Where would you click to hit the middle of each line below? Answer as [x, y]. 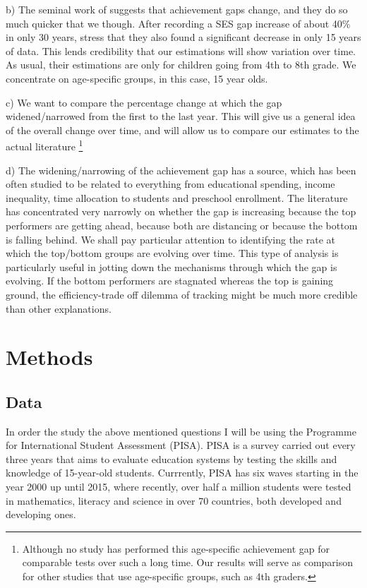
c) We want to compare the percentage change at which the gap [144, 102]
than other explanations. [59, 308]
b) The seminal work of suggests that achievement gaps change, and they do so [177, 9]
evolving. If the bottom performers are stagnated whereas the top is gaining [170, 281]
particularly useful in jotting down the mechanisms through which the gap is [172, 266]
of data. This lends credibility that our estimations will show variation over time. [181, 50]
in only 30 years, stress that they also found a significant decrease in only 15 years [183, 37]
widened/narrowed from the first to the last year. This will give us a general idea [181, 116]
